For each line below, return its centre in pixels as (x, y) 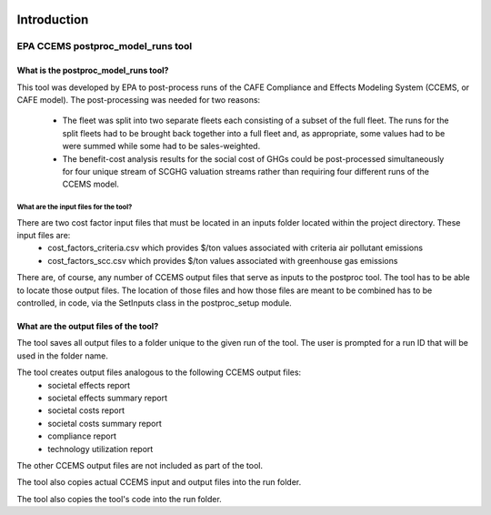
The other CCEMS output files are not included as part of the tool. (140, 465)
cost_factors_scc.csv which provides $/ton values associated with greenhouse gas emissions (223, 260)
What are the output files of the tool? (88, 327)
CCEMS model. (91, 184)
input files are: (44, 236)
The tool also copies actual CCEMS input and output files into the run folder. (159, 482)
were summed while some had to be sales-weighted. (161, 146)
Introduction (53, 20)
